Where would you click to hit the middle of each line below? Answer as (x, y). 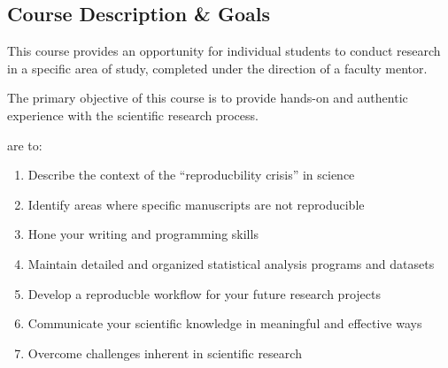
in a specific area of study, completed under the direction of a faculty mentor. (217, 68)
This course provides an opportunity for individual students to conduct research (224, 51)
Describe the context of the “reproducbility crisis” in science (191, 175)
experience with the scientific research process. (133, 115)
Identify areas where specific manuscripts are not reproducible (196, 204)
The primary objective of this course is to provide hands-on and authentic (208, 98)
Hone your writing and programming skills (143, 234)
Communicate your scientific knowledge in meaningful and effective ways (225, 323)
